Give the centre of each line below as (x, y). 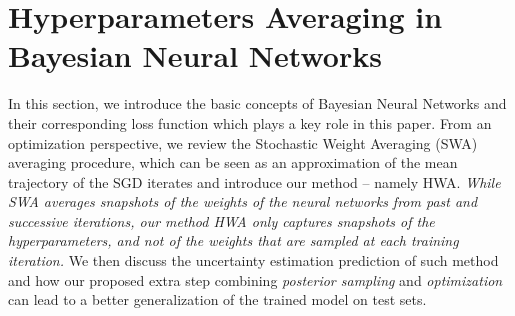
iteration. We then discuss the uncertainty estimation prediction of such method (253, 260)
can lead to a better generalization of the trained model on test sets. (217, 299)
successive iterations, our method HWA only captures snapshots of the (221, 220)
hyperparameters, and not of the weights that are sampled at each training (233, 240)
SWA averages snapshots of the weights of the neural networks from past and (243, 201)
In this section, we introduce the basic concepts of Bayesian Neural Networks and (257, 103)
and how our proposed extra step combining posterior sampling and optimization (255, 279)
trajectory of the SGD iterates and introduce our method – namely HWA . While (254, 181)
